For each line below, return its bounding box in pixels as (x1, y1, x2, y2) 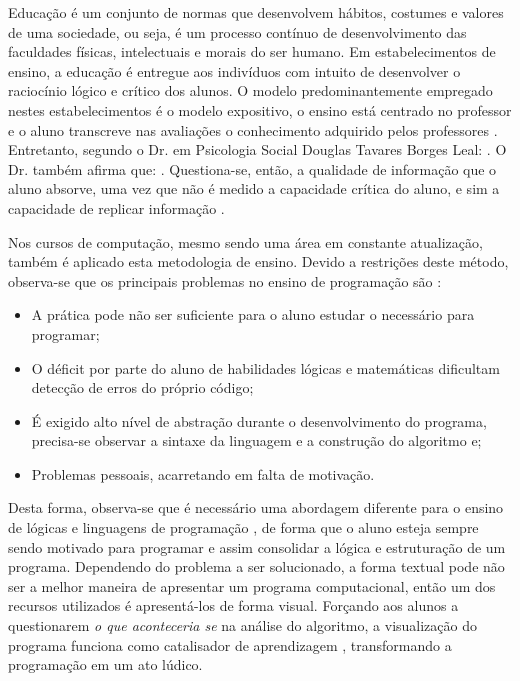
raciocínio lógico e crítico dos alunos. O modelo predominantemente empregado (8, 80, 493, 101)
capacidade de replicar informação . (8, 197, 225, 218)
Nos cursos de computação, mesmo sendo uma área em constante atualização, (8, 231, 483, 252)
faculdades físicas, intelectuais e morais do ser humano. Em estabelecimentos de (8, 41, 496, 62)
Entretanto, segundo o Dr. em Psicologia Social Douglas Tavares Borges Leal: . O (8, 139, 507, 160)
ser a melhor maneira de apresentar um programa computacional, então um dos (8, 575, 496, 596)
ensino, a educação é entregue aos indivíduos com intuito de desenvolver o (8, 60, 461, 81)
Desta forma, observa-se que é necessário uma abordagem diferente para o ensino (8, 497, 504, 518)
